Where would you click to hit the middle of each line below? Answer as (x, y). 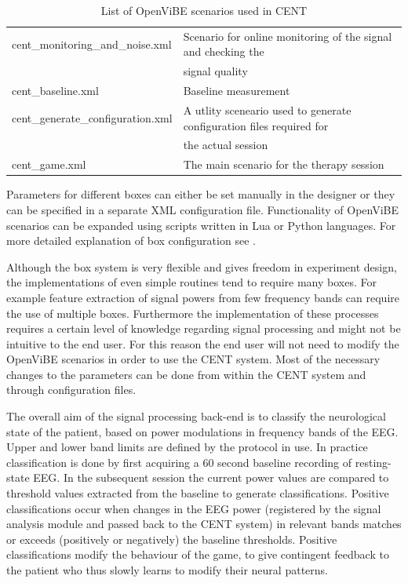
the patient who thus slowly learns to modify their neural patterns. (167, 570)
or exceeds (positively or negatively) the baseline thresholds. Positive (172, 539)
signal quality (215, 71)
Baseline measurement (237, 91)
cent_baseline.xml (55, 91)
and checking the (224, 51)
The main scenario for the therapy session (284, 164)
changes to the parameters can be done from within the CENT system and (186, 374)
